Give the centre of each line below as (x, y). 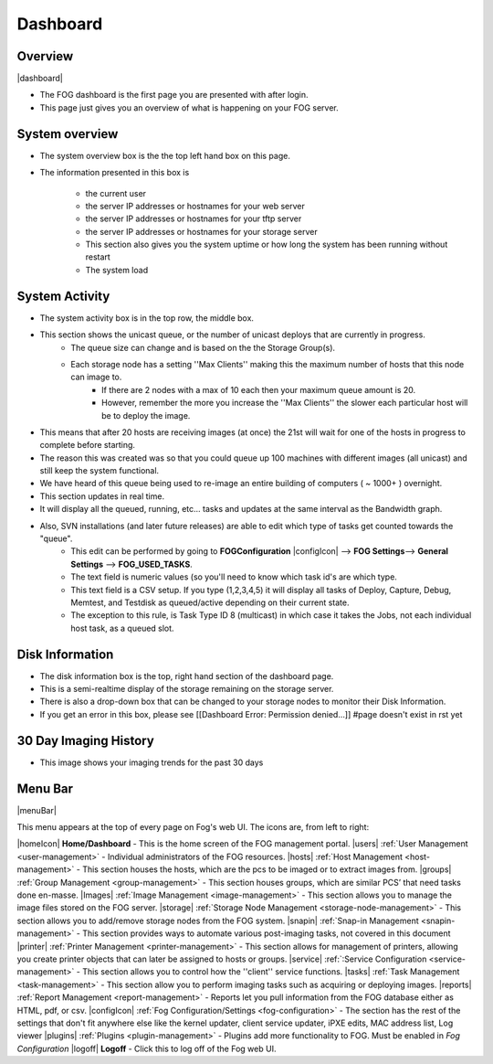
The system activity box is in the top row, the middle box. (147, 318)
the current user (115, 193)
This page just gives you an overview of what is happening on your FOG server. (189, 107)
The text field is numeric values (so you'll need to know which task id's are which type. (234, 577)
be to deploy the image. (146, 415)
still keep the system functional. (100, 471)
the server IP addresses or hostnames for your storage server (202, 231)
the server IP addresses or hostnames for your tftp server (194, 218)
